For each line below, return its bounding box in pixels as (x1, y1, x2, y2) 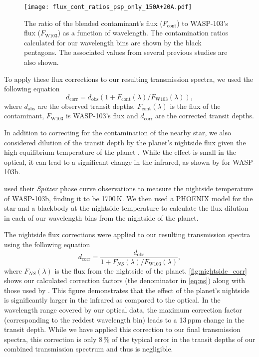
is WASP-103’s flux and (66, 110, 138, 121)
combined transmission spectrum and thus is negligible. (4, 344, 173, 354)
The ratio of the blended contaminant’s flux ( (24, 17, 163, 28)
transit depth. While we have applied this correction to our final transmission (4, 324, 241, 335)
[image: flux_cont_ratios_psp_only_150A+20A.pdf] (24, 3, 192, 10)
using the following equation (4, 239, 90, 249)
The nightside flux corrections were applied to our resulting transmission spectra (4, 229, 251, 240)
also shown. (24, 57, 59, 67)
